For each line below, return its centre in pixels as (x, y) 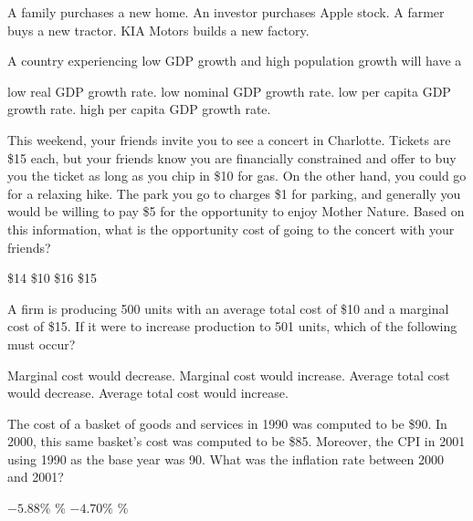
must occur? (42, 344)
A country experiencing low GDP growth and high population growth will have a (235, 61)
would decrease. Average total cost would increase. (148, 393)
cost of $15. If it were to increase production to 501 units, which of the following (232, 326)
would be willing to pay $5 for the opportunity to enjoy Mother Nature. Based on (236, 211)
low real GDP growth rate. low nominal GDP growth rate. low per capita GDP (229, 91)
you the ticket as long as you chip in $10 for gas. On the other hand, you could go (237, 176)
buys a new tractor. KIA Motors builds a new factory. (158, 30)
